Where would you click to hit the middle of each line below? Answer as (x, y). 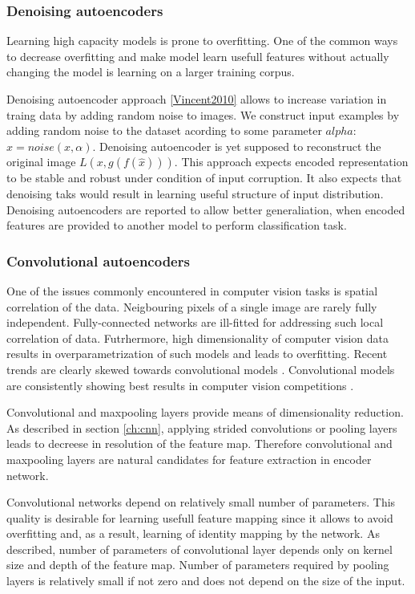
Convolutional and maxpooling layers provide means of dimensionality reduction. (205, 412)
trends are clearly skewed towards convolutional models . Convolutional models (201, 369)
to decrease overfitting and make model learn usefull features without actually (198, 56)
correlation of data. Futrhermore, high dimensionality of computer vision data (198, 338)
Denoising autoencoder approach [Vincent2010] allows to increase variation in (197, 99)
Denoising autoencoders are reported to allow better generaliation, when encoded (206, 209)
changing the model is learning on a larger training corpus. (151, 72)
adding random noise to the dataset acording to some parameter (164, 130)
